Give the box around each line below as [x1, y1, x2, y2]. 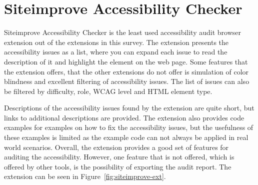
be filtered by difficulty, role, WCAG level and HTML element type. [4, 85, 212, 96]
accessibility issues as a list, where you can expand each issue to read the [4, 46, 227, 57]
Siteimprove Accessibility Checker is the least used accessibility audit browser [4, 27, 241, 37]
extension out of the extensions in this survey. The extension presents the [4, 36, 229, 47]
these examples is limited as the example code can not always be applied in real [4, 132, 248, 142]
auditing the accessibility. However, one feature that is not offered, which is [4, 151, 234, 162]
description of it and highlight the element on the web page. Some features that [4, 56, 248, 66]
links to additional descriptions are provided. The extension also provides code [4, 112, 244, 122]
